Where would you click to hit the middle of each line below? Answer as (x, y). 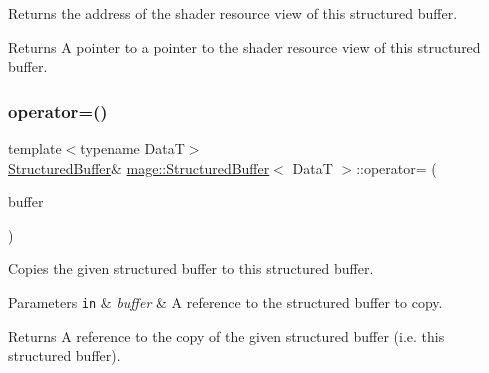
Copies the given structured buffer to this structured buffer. (191, 268)
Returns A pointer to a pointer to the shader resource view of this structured (244, 46)
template (35, 148)
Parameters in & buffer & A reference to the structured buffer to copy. (225, 301)
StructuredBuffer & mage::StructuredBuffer (139, 167)
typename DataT (132, 148)
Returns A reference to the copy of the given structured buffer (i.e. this (226, 335)
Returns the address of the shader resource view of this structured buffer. (233, 13)
